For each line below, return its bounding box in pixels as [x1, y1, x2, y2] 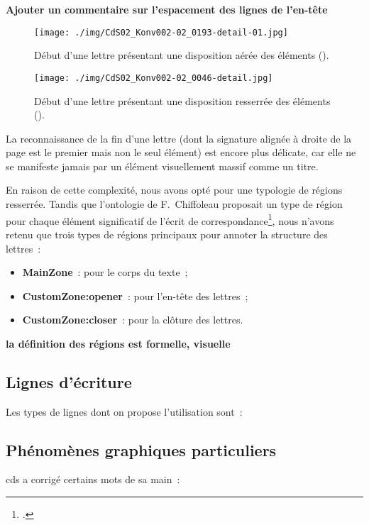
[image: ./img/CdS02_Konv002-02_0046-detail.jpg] [34, 72, 273, 83]
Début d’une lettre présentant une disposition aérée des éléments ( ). [34, 48, 329, 62]
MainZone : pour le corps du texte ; [22, 265, 188, 280]
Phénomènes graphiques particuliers [6, 438, 277, 460]
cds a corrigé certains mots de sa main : [6, 472, 180, 487]
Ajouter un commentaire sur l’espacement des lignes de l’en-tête [6, 2, 328, 16]
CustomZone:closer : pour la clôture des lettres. [22, 312, 243, 327]
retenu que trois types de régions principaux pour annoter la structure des [6, 226, 328, 241]
